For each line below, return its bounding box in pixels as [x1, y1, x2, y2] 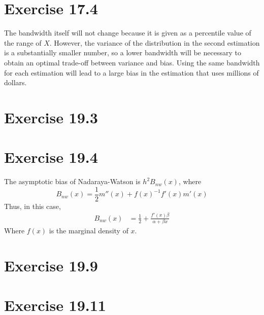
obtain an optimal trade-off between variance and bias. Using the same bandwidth [4, 57, 260, 67]
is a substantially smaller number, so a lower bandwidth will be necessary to [4, 47, 241, 58]
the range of [4, 37, 42, 48]
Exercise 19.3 [4, 107, 98, 127]
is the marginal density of [49, 225, 128, 236]
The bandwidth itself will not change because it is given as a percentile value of [4, 27, 251, 38]
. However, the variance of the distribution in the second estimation [49, 37, 260, 48]
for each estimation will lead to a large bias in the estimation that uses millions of [4, 67, 259, 78]
